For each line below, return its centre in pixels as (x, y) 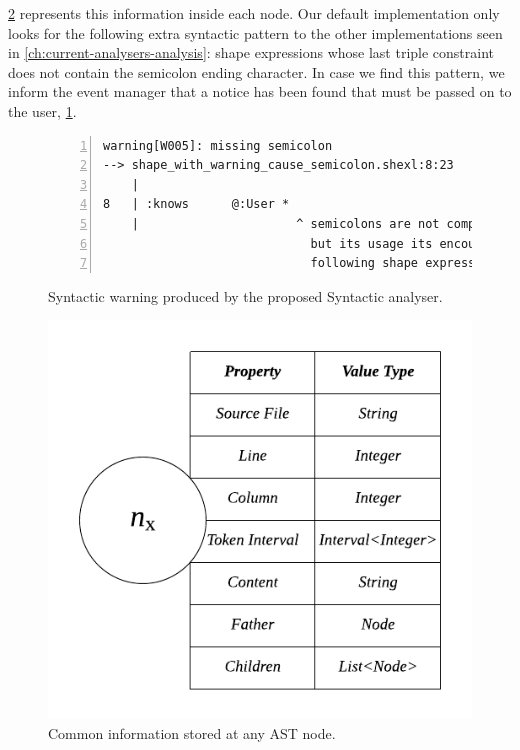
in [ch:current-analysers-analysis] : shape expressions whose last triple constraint (251, 52)
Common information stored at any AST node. (192, 732)
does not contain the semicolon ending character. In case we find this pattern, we (256, 71)
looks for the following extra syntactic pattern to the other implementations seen (255, 32)
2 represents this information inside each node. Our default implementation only (254, 13)
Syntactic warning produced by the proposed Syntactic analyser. (245, 295)
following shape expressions (407, 263)
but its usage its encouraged (411, 243)
